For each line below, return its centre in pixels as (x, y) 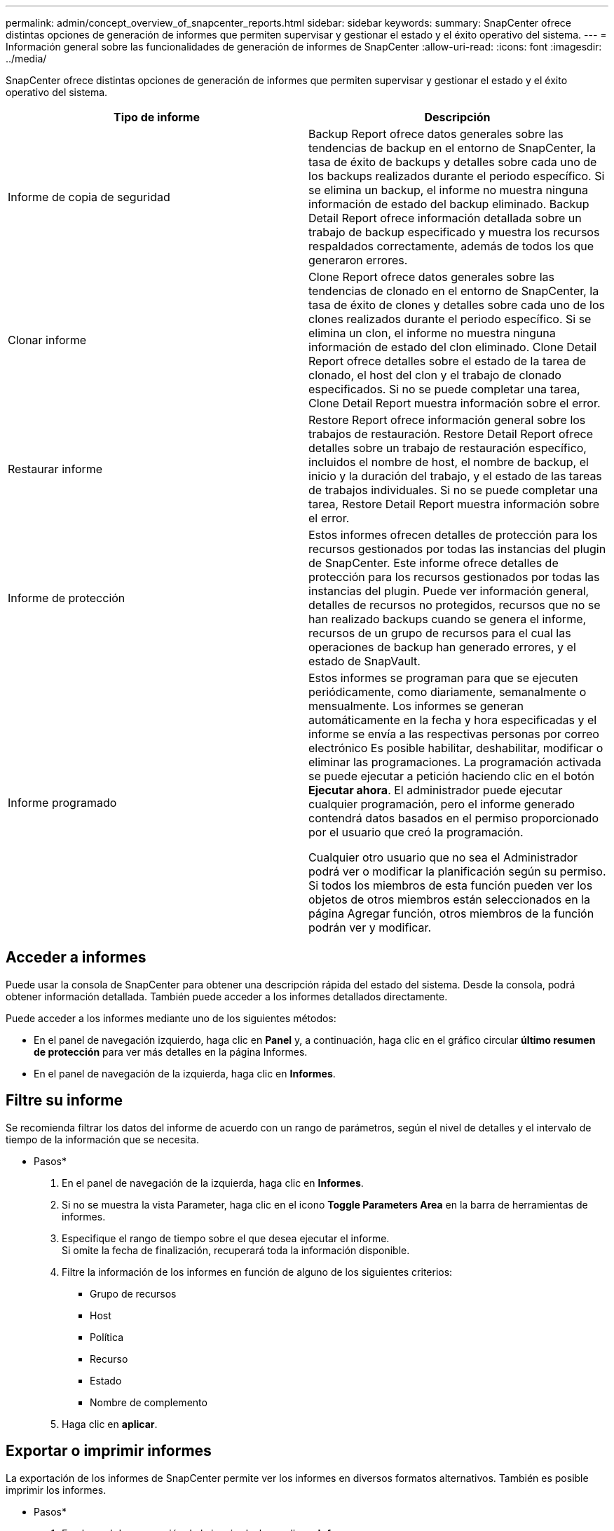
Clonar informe (47, 340)
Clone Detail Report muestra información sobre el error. (455, 403)
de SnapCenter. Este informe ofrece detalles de (434, 563)
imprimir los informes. (56, 1490)
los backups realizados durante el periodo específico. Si (457, 176)
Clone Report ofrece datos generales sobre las (431, 277)
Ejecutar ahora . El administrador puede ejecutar (436, 790)
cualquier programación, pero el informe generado (442, 804)
